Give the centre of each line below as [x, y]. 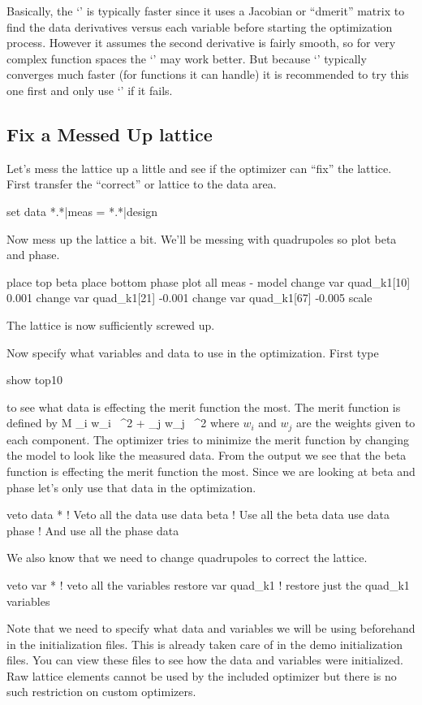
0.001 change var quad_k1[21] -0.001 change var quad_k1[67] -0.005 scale [189, 298]
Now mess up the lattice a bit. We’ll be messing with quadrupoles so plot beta [202, 238]
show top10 [34, 380]
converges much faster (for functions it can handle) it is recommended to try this [208, 74]
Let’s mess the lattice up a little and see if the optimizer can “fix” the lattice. [199, 168]
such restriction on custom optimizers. [101, 692]
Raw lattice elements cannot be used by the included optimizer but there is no [202, 675]
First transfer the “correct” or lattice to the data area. [142, 184]
